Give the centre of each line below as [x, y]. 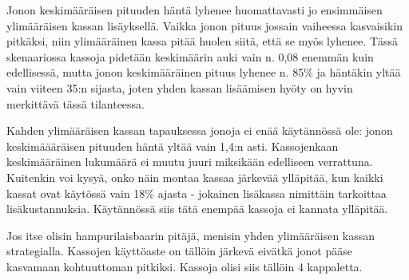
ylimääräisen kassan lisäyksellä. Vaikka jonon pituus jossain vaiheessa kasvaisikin [205, 25]
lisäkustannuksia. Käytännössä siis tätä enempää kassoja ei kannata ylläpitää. [197, 209]
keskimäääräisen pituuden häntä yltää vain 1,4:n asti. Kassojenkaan [173, 146]
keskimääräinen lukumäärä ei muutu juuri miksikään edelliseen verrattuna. [190, 162]
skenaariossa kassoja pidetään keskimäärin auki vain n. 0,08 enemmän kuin [190, 56]
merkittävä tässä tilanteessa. [75, 103]
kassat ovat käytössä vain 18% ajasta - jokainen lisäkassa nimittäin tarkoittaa [197, 193]
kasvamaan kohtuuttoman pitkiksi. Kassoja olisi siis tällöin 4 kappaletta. [185, 266]
